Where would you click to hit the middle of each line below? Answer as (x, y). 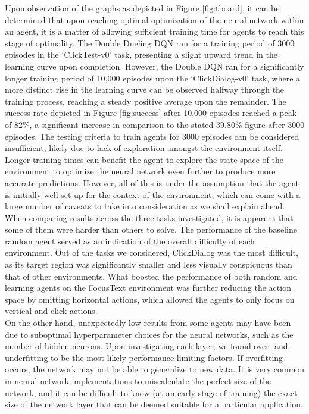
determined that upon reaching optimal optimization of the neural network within (154, 19)
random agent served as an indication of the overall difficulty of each (130, 241)
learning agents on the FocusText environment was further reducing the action (148, 288)
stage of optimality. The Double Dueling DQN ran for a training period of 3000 (150, 43)
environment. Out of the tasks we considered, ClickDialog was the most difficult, (152, 253)
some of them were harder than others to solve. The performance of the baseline (151, 229)
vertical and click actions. (51, 311)
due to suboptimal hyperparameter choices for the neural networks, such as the (149, 334)
